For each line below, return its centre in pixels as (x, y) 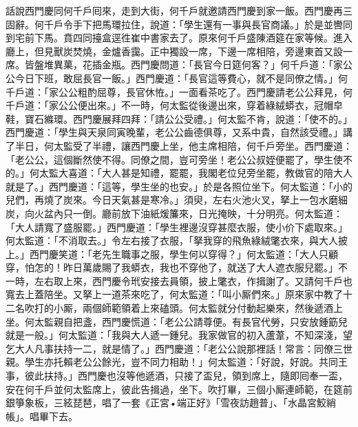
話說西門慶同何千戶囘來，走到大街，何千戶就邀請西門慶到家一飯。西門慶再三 (179, 10)
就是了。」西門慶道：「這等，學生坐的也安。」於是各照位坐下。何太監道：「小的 (179, 186)
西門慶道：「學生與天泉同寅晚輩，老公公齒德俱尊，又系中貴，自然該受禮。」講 (179, 132)
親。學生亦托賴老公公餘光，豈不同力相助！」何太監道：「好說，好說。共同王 (177, 362)
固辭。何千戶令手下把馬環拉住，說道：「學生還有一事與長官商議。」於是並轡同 (179, 24)
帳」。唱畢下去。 (42, 416)
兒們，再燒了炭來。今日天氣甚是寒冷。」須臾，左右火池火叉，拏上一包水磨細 (177, 200)
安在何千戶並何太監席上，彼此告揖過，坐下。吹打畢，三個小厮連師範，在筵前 (179, 389)
